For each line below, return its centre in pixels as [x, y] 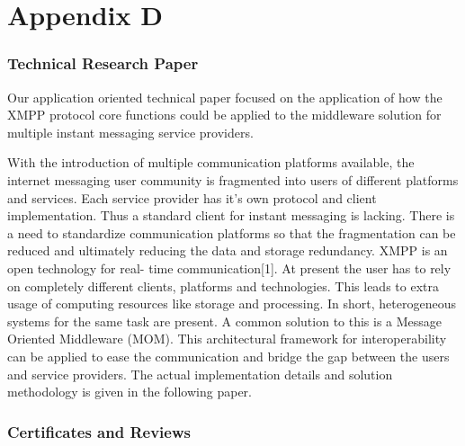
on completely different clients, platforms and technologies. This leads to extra [223, 285]
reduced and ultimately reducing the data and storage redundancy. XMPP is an [228, 250]
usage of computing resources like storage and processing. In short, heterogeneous [232, 303]
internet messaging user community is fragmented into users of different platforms [233, 179]
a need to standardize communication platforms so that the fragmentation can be [232, 232]
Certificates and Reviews [99, 431]
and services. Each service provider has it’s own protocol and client [192, 197]
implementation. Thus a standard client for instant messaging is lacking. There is [231, 215]
